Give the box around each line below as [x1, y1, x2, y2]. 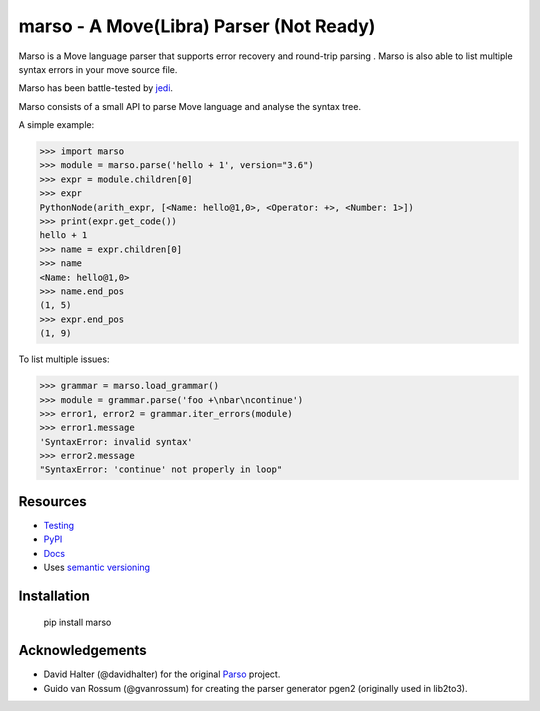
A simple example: [18, 119, 95, 131]
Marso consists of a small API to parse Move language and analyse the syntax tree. [18, 100, 362, 112]
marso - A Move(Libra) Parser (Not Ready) [18, 15, 376, 37]
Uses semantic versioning [43, 561, 150, 574]
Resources [18, 493, 87, 510]
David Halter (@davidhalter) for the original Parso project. [43, 668, 281, 680]
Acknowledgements [18, 642, 147, 659]
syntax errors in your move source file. [18, 63, 178, 75]
